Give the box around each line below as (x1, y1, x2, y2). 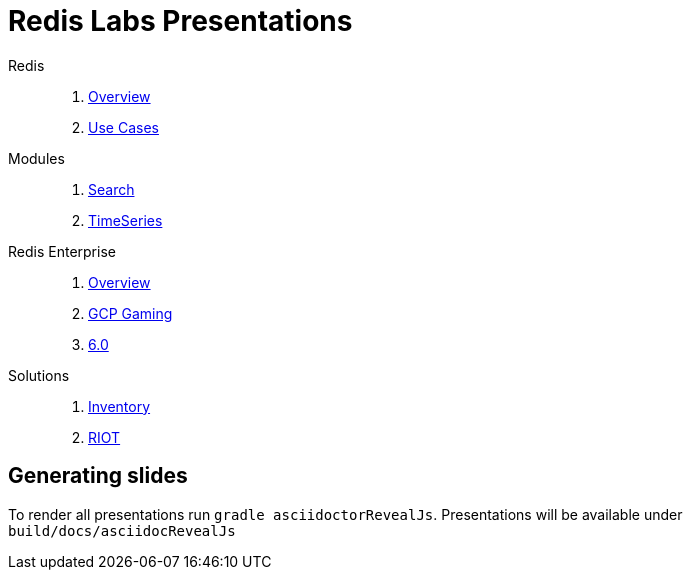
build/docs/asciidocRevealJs (8, 522, 236, 539)
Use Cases (88, 118, 159, 136)
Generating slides (8, 463, 188, 489)
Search (88, 180, 135, 198)
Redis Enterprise (8, 242, 116, 260)
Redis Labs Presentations (8, 4, 353, 38)
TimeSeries (88, 211, 163, 229)
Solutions (8, 366, 70, 384)
